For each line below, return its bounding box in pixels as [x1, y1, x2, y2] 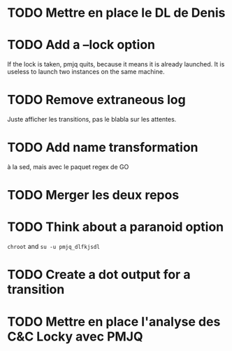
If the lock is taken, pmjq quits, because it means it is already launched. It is [7, 60, 225, 69]
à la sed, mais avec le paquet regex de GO [7, 163, 129, 171]
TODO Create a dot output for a [7, 267, 191, 282]
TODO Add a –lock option [7, 37, 156, 53]
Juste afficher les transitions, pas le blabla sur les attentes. [7, 115, 177, 124]
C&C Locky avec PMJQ [7, 329, 143, 344]
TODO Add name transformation [7, 140, 198, 155]
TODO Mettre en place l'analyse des [7, 313, 221, 329]
